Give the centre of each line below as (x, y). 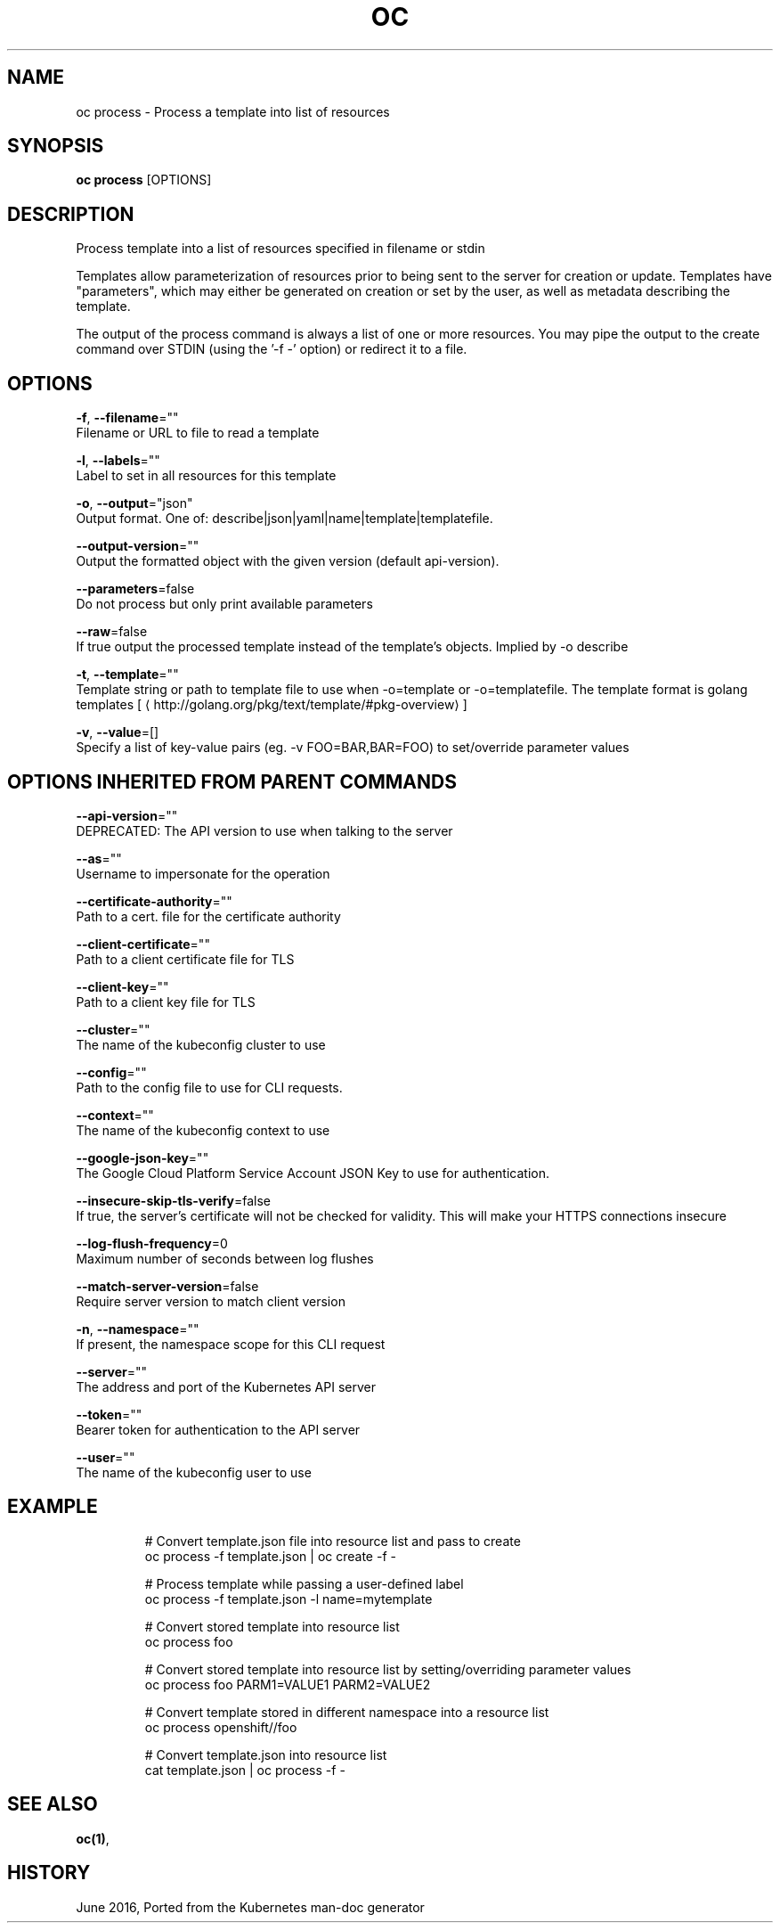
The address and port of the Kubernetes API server (226, 1386)
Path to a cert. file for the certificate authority (208, 916)
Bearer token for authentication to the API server (218, 1429)
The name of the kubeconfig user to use (194, 1472)
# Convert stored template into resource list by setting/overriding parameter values (388, 1669)
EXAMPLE (53, 1507)
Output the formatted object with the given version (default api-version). (288, 561)
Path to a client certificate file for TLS (185, 959)
